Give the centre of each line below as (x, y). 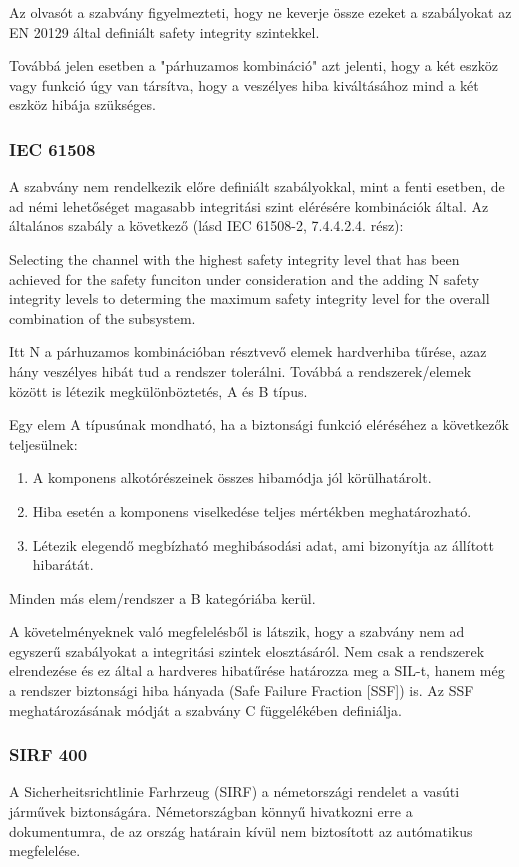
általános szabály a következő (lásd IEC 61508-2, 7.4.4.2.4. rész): (206, 225)
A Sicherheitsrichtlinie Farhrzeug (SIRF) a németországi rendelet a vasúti (234, 791)
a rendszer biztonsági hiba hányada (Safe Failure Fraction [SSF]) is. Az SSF (241, 690)
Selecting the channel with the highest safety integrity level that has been (234, 258)
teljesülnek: (43, 443)
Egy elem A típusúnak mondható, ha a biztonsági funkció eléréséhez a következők (259, 424)
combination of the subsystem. (102, 317)
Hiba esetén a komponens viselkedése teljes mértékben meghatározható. (252, 510)
